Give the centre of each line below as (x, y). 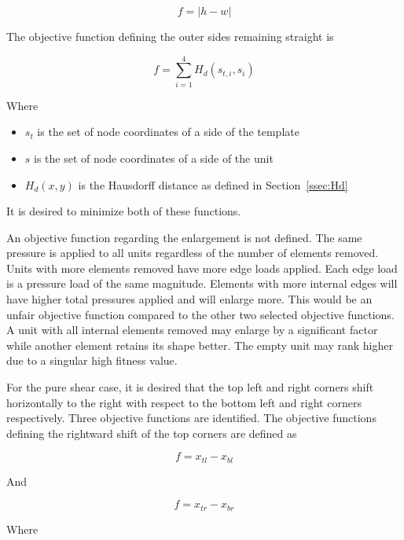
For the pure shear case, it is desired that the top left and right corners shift (190, 387)
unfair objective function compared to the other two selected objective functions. (200, 314)
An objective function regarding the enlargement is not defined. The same (184, 237)
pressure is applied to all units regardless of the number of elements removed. (193, 253)
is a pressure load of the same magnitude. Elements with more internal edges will (202, 283)
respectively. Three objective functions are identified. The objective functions (191, 418)
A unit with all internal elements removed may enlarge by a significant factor (192, 330)
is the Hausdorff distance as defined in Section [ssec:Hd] (213, 184)
